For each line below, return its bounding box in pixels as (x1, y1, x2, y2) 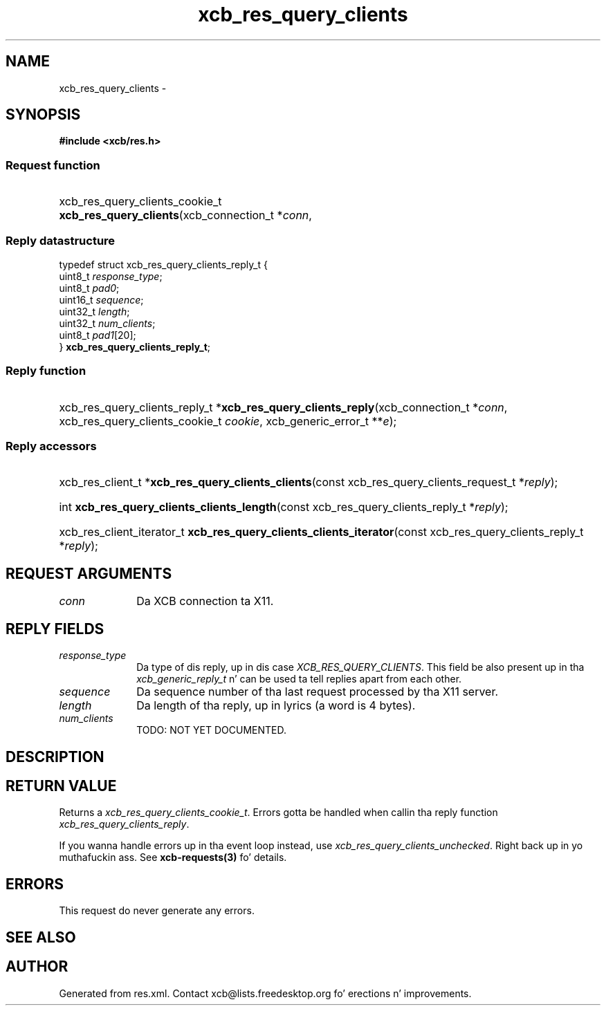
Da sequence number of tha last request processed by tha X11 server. (136, 685, 499, 699)
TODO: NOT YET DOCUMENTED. (136, 724, 287, 736)
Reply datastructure (6, 233, 116, 248)
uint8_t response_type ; (59, 270, 163, 282)
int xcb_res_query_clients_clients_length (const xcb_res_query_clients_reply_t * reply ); (59, 500, 508, 514)
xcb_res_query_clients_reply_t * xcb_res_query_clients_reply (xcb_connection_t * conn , (59, 400, 508, 414)
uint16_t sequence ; (59, 293, 144, 306)
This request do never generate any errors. (59, 905, 255, 917)
